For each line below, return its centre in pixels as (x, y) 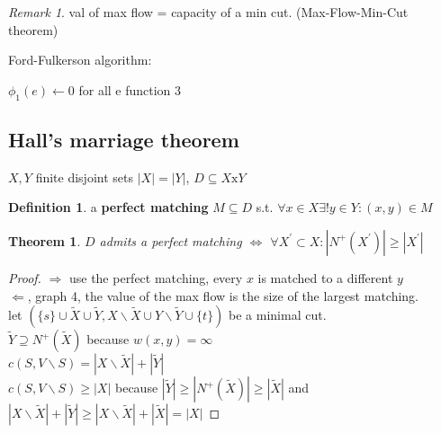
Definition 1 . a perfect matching (108, 207)
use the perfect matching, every (156, 277)
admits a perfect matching (171, 240)
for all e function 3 (130, 89)
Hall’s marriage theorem (124, 139)
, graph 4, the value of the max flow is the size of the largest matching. (223, 295)
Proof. (25, 277)
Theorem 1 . (45, 240)
